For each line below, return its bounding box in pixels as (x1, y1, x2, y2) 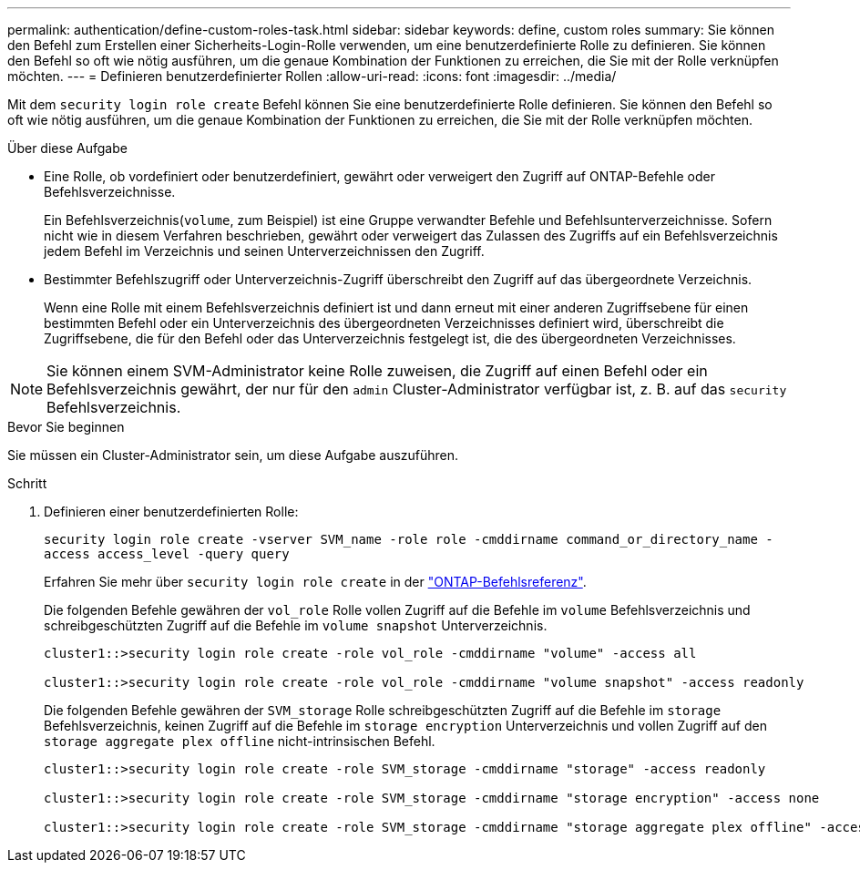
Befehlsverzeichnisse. (44, 184, 176, 200)
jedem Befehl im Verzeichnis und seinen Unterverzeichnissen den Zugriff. (44, 243, 485, 259)
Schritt (7, 476, 47, 491)
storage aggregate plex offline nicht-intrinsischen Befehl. (44, 733, 435, 749)
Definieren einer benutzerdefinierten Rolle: (44, 504, 299, 519)
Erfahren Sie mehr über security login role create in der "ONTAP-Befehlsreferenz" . (44, 574, 587, 589)
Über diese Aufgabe (7, 140, 128, 156)
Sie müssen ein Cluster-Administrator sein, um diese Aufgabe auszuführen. (7, 447, 459, 463)
